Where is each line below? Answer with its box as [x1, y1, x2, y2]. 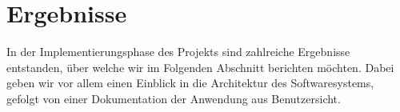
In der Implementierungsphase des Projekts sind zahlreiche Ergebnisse [6, 43, 350, 60]
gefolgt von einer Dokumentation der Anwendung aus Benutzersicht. [6, 90, 341, 106]
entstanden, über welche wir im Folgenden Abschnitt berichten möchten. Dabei [6, 58, 394, 75]
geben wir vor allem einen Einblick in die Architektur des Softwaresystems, [6, 74, 374, 91]
